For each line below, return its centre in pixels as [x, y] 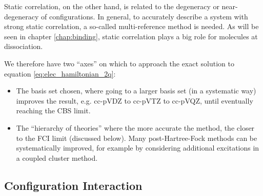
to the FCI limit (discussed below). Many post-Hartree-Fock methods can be [137, 138]
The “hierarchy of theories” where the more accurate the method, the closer [135, 127]
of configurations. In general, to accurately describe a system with [144, 16]
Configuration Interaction [73, 185]
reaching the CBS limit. [53, 111]
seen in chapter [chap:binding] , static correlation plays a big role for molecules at [131, 36]
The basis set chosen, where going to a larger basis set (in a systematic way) [136, 91]
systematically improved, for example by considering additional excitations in [138, 148]
